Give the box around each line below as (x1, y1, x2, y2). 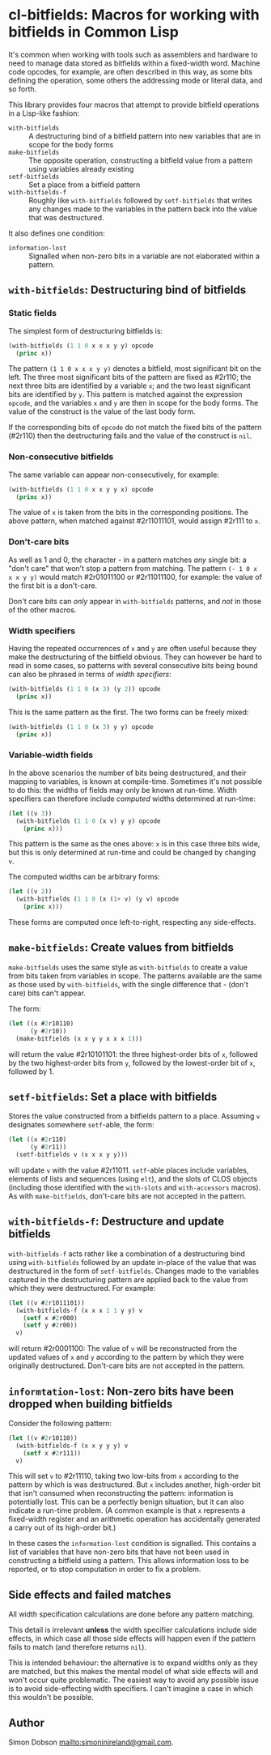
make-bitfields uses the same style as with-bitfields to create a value (8, 962, 248, 972)
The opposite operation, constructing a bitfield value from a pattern (28, 155, 253, 165)
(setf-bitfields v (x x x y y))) (15, 1151, 129, 1159)
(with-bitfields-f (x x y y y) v (15, 1442, 129, 1450)
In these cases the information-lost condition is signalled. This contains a (8, 1539, 256, 1548)
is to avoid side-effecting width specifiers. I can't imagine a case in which (8, 1684, 253, 1693)
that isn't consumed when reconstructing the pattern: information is (8, 1489, 234, 1498)
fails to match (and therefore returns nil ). (8, 1642, 147, 1652)
